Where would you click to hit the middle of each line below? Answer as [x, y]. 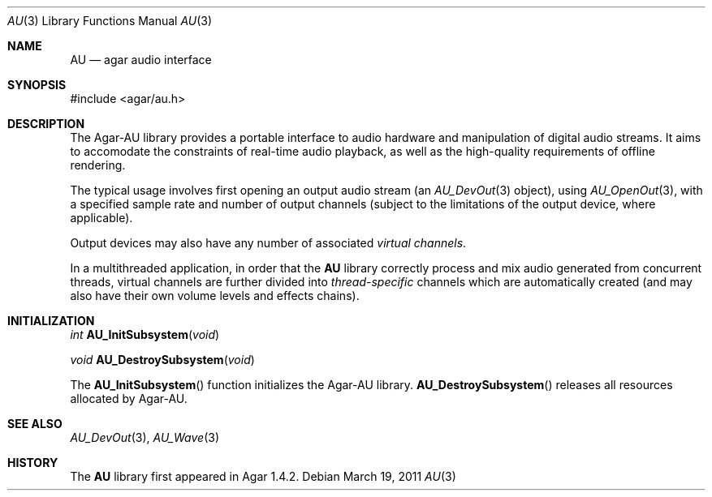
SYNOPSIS [37, 85]
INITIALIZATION [51, 321]
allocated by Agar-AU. [129, 398]
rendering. [98, 165]
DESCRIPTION [46, 124]
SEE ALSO [35, 424]
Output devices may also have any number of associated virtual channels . [268, 243]
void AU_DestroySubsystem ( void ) [162, 360]
